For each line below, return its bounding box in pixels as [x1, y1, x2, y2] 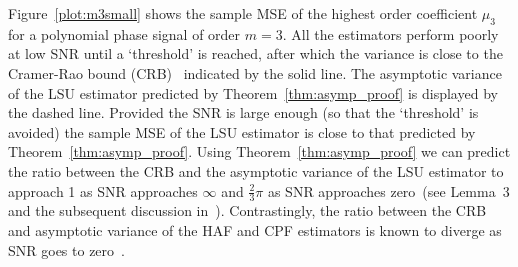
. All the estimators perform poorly [282, 23, 499, 44]
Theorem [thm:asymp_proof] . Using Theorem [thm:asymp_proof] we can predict [8, 141, 511, 162]
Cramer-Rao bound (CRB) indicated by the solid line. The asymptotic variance [8, 62, 502, 83]
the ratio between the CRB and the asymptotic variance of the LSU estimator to [8, 160, 504, 181]
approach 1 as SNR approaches [8, 180, 198, 201]
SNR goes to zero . [8, 239, 125, 260]
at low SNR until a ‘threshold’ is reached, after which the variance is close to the [8, 43, 503, 64]
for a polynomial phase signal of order [8, 23, 241, 44]
